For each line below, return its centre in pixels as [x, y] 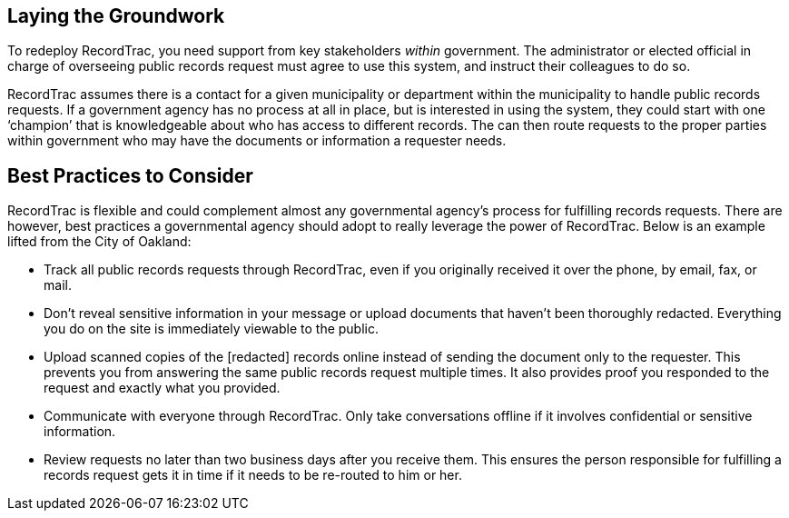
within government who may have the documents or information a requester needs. [257, 141]
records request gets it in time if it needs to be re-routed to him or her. [253, 475]
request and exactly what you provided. [162, 388]
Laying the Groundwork [116, 16]
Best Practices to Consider [130, 175]
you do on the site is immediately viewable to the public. [212, 329]
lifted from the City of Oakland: [99, 242]
